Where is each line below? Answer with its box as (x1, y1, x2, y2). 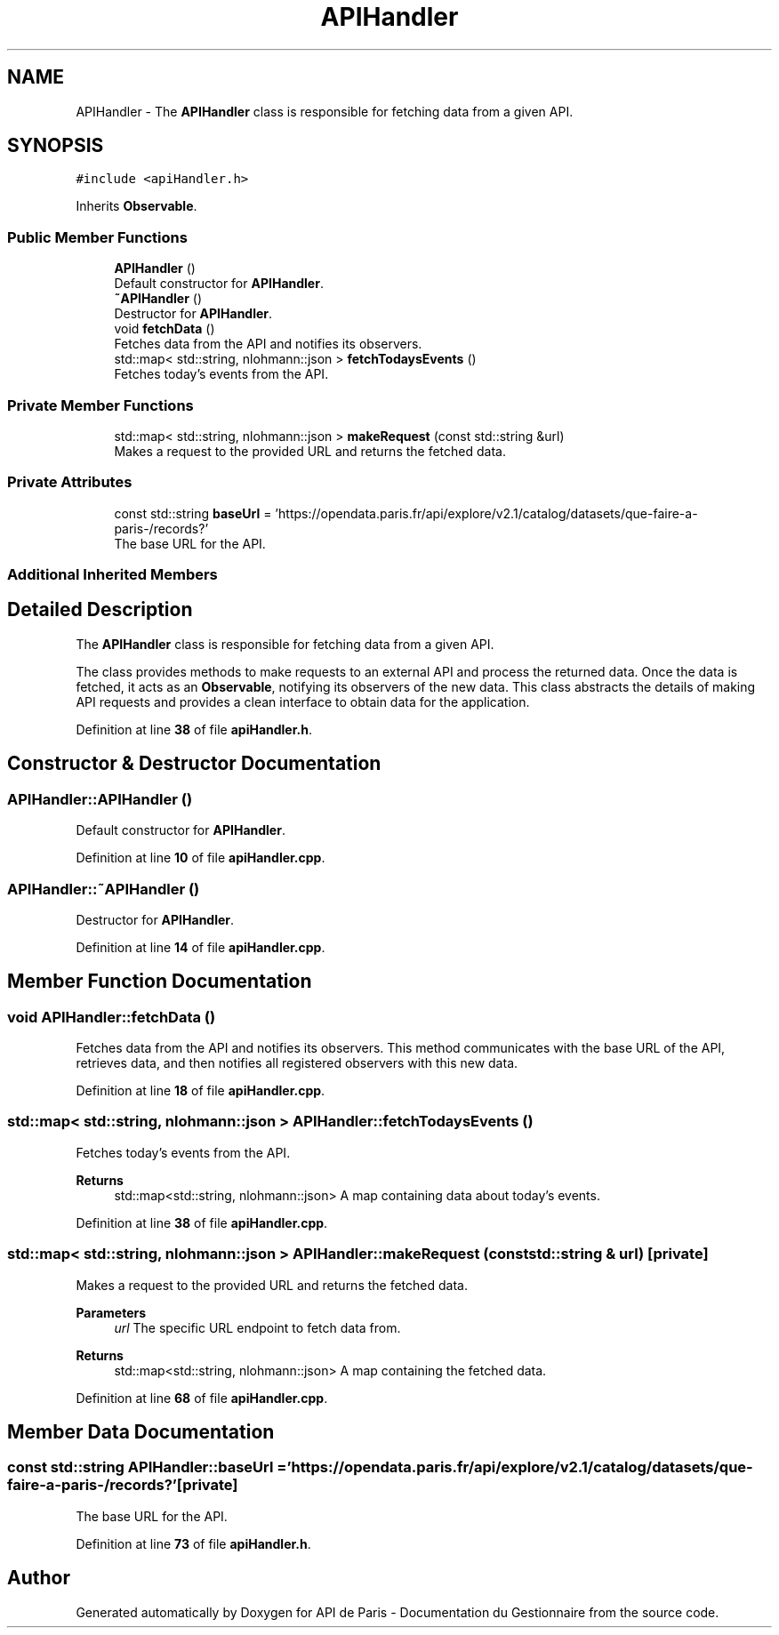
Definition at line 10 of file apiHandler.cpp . (76, 850, 325, 866)
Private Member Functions (7, 396, 194, 414)
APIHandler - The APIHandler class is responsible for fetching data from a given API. (76, 103, 574, 119)
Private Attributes (7, 473, 133, 492)
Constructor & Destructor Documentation (7, 752, 381, 775)
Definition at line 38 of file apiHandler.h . (76, 721, 312, 737)
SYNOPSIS (7, 134, 104, 157)
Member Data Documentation (7, 1421, 275, 1444)
